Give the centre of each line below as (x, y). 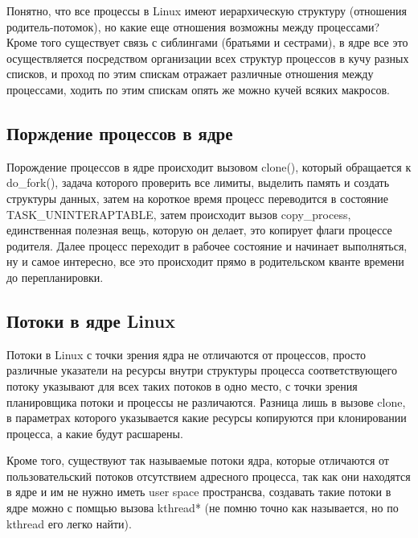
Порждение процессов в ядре (120, 132)
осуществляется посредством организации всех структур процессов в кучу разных (208, 58)
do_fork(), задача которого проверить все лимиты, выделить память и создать (198, 182)
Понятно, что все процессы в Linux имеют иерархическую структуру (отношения (207, 10)
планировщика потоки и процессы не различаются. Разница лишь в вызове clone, (206, 401)
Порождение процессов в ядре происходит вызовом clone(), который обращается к (209, 166)
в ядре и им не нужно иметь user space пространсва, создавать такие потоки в (199, 492)
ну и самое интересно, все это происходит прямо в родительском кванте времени (205, 261)
